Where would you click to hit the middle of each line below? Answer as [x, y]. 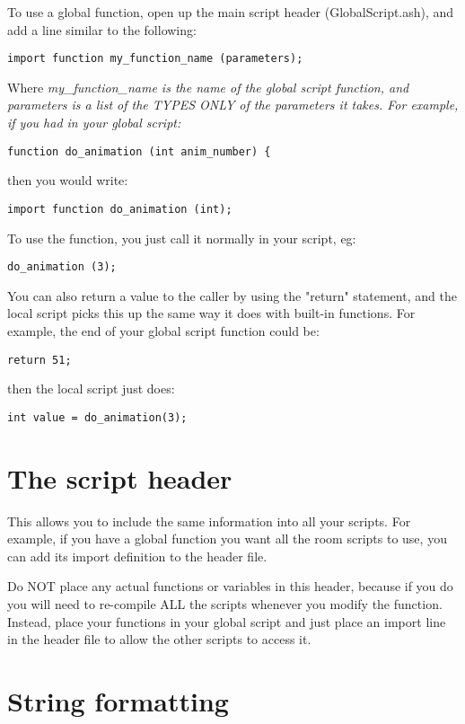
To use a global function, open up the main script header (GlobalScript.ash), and [231, 12]
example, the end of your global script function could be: [163, 330]
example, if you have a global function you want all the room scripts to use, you [227, 539]
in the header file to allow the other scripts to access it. [159, 639]
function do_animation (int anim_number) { [139, 151]
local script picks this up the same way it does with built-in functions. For [211, 313]
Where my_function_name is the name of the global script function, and [208, 87]
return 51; [39, 360]
